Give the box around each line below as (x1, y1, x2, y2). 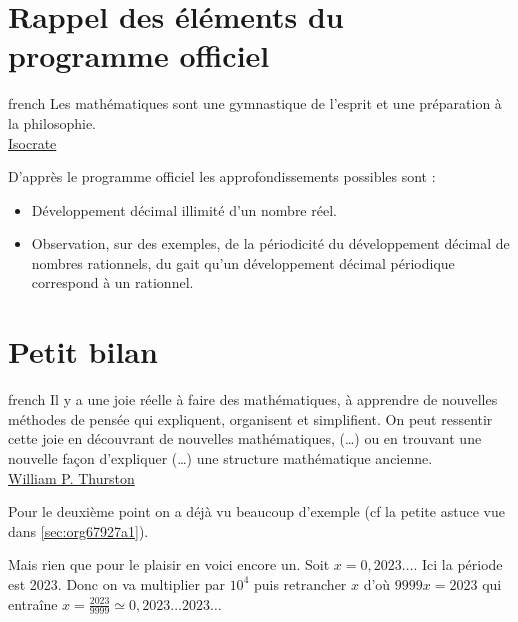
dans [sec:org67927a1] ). (8, 520, 149, 541)
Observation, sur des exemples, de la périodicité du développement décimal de (31, 233, 510, 254)
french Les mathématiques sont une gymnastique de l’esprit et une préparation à (8, 93, 502, 114)
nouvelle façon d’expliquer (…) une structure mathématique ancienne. (8, 447, 433, 468)
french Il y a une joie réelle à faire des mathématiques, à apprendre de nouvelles (8, 389, 498, 410)
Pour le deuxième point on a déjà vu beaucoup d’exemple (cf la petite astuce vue (8, 501, 505, 522)
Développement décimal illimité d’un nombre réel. (31, 199, 337, 220)
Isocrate (8, 132, 57, 153)
